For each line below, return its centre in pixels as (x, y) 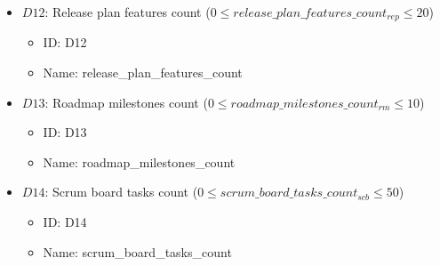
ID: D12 (65, 42)
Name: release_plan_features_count (143, 73)
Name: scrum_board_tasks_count (137, 251)
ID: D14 (65, 222)
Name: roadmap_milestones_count (139, 161)
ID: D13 (65, 132)
